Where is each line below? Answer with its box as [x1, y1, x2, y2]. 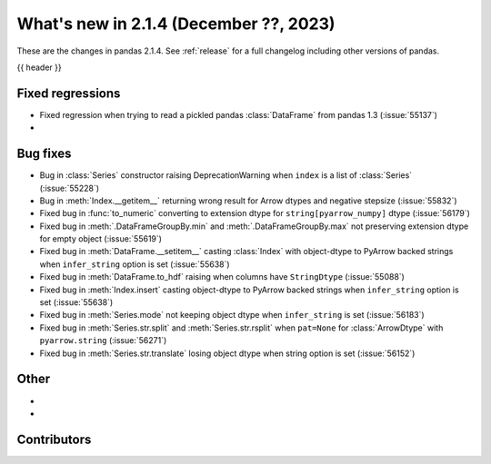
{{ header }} [16, 62, 63, 73]
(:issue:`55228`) [39, 183, 100, 193]
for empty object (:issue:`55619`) [39, 233, 163, 244]
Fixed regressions [16, 85, 121, 101]
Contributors [16, 431, 92, 447]
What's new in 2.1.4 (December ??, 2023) [16, 14, 336, 34]
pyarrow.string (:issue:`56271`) [39, 335, 167, 346]
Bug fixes [16, 146, 72, 162]
